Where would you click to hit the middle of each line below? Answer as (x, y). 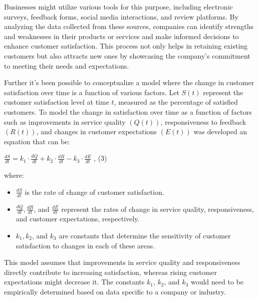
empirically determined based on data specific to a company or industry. (115, 291)
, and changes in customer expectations (96, 131)
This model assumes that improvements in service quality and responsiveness (122, 262)
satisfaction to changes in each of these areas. (85, 245)
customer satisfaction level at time (57, 102)
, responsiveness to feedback (203, 121)
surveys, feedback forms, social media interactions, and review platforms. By (121, 16)
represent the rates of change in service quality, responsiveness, (158, 209)
